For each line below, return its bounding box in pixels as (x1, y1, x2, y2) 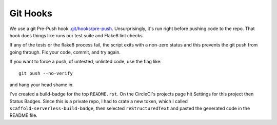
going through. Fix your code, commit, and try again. (9, 49, 121, 55)
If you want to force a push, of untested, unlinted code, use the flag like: (9, 59, 162, 65)
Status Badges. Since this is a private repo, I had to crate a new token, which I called (9, 98, 188, 104)
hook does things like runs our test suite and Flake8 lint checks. (9, 32, 144, 38)
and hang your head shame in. (9, 82, 74, 88)
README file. (9, 112, 38, 118)
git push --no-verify (18, 70, 73, 76)
